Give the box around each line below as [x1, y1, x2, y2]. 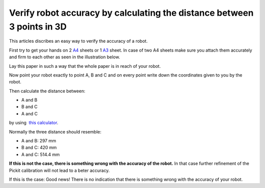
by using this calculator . [9, 120, 58, 126]
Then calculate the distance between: [9, 88, 85, 94]
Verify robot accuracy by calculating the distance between [9, 7, 254, 18]
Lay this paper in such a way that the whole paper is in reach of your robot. [9, 63, 161, 69]
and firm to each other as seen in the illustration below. [9, 54, 120, 60]
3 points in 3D [9, 21, 67, 32]
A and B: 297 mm [21, 138, 56, 144]
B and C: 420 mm [21, 145, 57, 151]
